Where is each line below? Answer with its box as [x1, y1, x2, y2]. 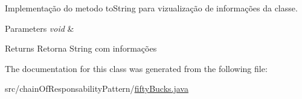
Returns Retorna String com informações [5, 42, 157, 55]
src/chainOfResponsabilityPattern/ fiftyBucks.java [5, 82, 188, 95]
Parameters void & [5, 22, 74, 34]
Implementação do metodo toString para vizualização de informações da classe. [5, 2, 298, 14]
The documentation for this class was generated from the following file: [5, 62, 268, 74]
